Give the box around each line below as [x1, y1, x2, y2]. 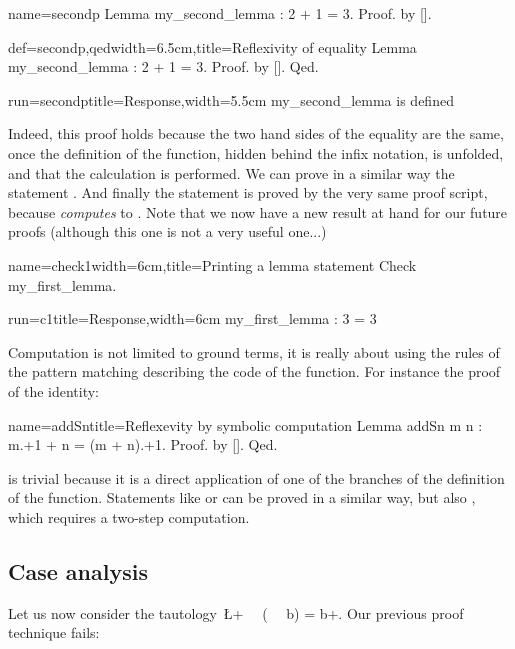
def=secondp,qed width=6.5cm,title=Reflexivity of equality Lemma [8, 36, 417, 57]
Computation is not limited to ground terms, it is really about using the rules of [8, 341, 500, 362]
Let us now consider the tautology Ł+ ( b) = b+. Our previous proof [8, 602, 464, 623]
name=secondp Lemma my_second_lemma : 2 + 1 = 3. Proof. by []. [8, 3, 432, 23]
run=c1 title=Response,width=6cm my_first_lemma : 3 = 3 [8, 308, 377, 329]
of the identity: [8, 380, 100, 401]
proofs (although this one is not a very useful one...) [8, 221, 327, 242]
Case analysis [8, 555, 148, 586]
